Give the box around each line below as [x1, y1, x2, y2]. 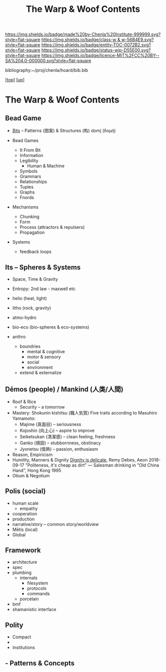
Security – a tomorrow [19, 404, 65, 410]
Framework [5, 546, 41, 555]
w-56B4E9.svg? [121, 37, 154, 43]
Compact [12, 634, 31, 640]
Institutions [12, 645, 36, 651]
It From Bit [19, 147, 41, 153]
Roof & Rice [12, 399, 37, 405]
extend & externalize [19, 370, 62, 375]
